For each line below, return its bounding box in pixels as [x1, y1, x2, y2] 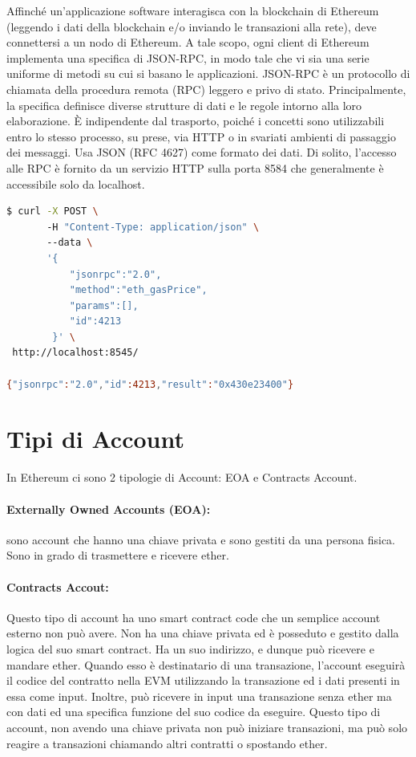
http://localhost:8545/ [12, 347, 139, 359]
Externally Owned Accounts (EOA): [6, 500, 211, 517]
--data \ [46, 237, 93, 249]
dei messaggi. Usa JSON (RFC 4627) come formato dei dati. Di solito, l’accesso [6, 144, 397, 161]
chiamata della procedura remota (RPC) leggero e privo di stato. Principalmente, [6, 80, 406, 97]
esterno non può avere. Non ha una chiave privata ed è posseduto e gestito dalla [6, 625, 399, 641]
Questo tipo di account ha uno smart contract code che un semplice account [6, 608, 381, 625]
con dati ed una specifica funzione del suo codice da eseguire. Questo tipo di [6, 703, 381, 720]
